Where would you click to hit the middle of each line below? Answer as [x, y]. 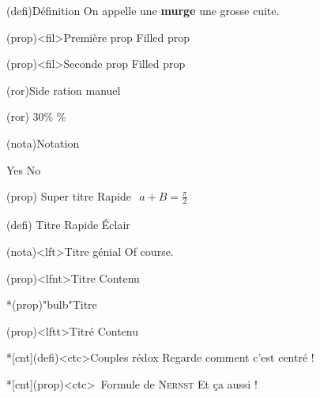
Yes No [24, 169]
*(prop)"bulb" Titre [52, 304]
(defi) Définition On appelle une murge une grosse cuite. [143, 10]
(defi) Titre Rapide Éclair [68, 225]
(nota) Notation [43, 143]
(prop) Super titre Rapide [69, 196]
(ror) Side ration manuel [64, 90]
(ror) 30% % [36, 116]
